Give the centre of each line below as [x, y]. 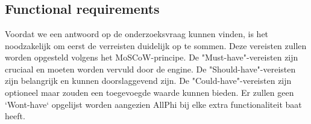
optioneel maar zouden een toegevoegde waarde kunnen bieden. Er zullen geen [149, 92]
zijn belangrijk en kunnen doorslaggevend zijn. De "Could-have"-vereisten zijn [148, 81]
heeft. [15, 116]
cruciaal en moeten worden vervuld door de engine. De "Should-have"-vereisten [150, 69]
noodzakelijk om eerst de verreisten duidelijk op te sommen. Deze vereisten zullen [156, 45]
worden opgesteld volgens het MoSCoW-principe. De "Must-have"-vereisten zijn [152, 57]
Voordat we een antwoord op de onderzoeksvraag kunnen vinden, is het [137, 34]
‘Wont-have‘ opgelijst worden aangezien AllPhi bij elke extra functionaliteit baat [153, 104]
